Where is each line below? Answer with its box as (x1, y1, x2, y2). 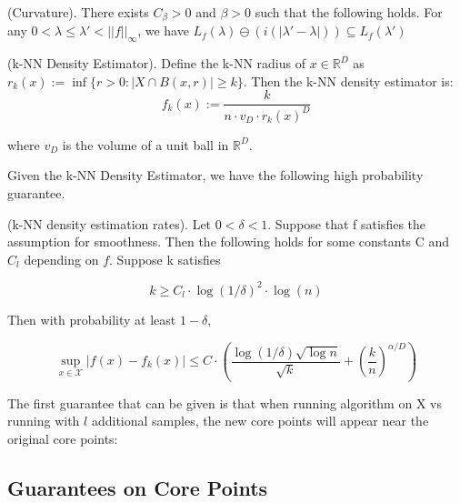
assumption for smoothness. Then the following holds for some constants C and (7, 232, 450, 251)
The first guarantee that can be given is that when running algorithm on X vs (7, 393, 442, 412)
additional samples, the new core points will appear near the (91, 411, 429, 430)
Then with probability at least (7, 309, 176, 328)
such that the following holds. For (255, 3, 443, 21)
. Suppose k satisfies (109, 249, 221, 268)
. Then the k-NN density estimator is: (243, 71, 454, 90)
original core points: (7, 428, 118, 448)
